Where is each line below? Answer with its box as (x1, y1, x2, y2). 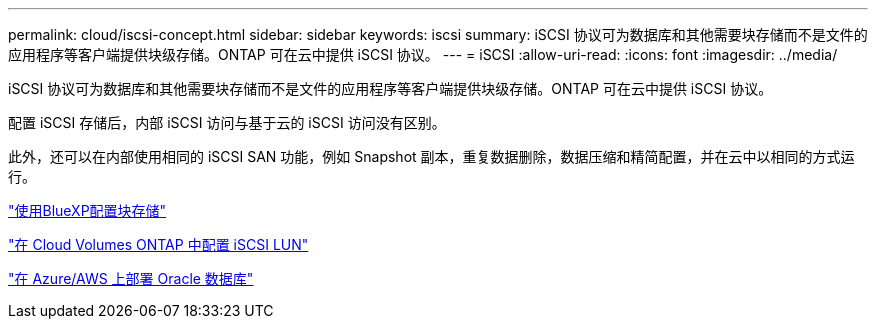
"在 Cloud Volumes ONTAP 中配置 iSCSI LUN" (8, 236, 309, 253)
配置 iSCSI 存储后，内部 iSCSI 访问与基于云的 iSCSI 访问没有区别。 (8, 114, 446, 131)
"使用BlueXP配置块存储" (8, 202, 167, 219)
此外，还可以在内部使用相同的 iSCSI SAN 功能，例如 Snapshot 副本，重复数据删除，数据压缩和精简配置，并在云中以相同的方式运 (8, 148, 855, 165)
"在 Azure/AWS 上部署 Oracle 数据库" (8, 270, 254, 287)
